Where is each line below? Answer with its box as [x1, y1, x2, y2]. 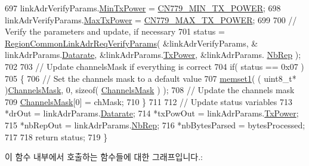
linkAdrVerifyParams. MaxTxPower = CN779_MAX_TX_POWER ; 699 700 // [5, 13, 297, 26]
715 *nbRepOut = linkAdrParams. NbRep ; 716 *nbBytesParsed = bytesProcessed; [5, 118, 305, 131]
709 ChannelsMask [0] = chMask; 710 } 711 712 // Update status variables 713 [5, 95, 292, 107]
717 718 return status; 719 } [5, 130, 108, 143]
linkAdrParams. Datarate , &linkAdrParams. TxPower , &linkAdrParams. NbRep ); [5, 48, 301, 61]
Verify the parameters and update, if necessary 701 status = [5, 25, 225, 38]
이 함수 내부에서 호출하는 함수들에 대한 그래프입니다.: [5, 150, 203, 163]
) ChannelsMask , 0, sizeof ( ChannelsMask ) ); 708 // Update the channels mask [5, 84, 295, 96]
